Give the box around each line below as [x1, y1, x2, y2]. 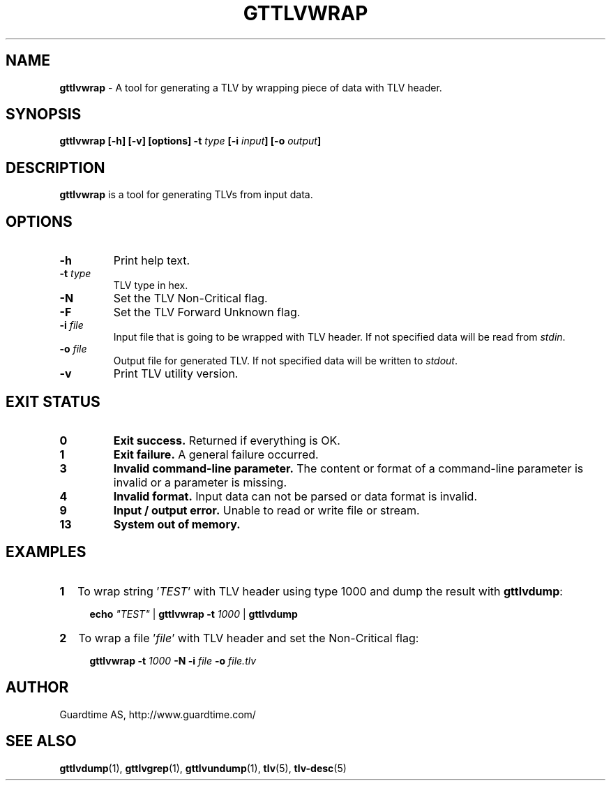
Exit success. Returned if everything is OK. [113, 433, 340, 447]
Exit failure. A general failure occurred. [113, 447, 319, 461]
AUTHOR [6, 679, 69, 697]
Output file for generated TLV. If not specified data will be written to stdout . [113, 355, 458, 367]
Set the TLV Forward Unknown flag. [113, 305, 301, 320]
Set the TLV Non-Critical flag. [113, 291, 268, 306]
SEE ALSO [6, 732, 77, 750]
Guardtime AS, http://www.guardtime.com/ [59, 708, 256, 720]
